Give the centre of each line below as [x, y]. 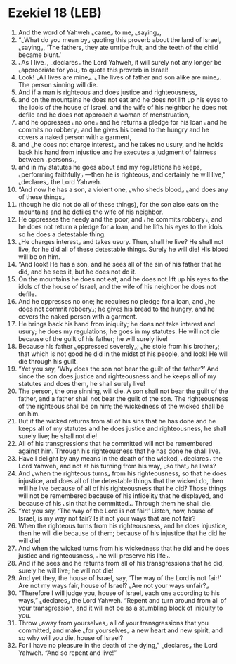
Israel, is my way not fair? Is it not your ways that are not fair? [107, 518]
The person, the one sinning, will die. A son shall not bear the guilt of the [123, 391]
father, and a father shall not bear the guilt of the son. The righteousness [123, 398]
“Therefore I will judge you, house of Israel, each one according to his [119, 593]
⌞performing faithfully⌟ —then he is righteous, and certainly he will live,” [122, 174]
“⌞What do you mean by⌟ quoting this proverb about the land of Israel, [119, 39]
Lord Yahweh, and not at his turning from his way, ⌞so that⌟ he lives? [117, 466]
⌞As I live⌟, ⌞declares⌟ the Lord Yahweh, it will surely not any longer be [120, 62]
